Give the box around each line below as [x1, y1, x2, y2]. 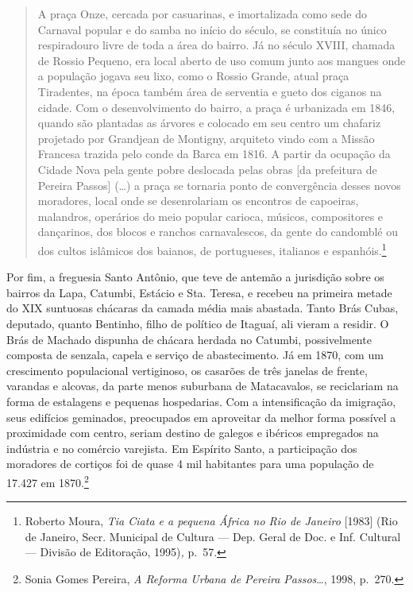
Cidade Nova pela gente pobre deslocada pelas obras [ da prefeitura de [37, 161, 377, 177]
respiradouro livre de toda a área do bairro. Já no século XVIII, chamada [37, 37, 396, 53]
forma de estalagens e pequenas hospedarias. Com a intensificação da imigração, [6, 393, 396, 409]
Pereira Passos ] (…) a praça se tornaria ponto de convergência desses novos [37, 176, 401, 193]
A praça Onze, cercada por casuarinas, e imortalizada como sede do [37, 6, 367, 21]
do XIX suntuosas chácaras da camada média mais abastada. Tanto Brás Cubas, [6, 300, 399, 316]
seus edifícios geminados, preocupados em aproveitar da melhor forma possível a [6, 408, 396, 425]
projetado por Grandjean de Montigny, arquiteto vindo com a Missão [37, 130, 375, 146]
